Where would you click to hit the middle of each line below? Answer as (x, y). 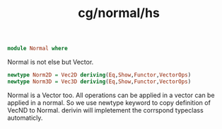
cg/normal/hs (119, 13)
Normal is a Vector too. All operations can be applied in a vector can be (111, 95)
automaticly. (25, 118)
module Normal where (38, 49)
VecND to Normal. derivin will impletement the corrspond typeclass (105, 110)
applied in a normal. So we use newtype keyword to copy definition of (109, 102)
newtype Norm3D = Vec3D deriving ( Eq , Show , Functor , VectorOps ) (99, 82)
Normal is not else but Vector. (51, 62)
